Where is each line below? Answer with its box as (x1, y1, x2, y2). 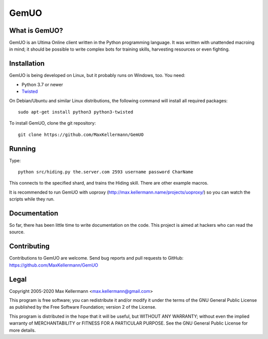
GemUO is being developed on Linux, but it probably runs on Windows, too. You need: (9, 72, 186, 78)
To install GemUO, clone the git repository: (9, 120, 96, 126)
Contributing (9, 242, 50, 251)
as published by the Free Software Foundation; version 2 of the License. (9, 304, 156, 310)
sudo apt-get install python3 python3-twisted (18, 109, 134, 115)
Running (9, 144, 36, 153)
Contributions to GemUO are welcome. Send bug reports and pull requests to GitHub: (9, 255, 184, 261)
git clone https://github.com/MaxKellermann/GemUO (18, 132, 144, 137)
